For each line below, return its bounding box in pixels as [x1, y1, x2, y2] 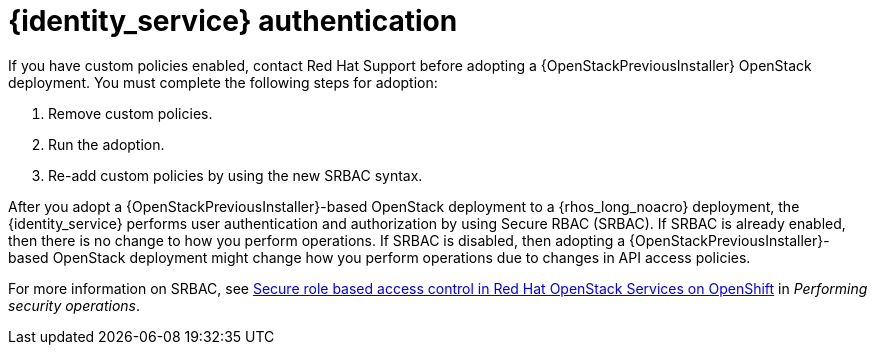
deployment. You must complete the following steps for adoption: [8, 73, 438, 91]
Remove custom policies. [48, 104, 213, 122]
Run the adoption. [48, 135, 165, 153]
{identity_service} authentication [8, 4, 458, 38]
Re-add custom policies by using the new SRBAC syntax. [48, 166, 423, 184]
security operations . [8, 296, 140, 314]
